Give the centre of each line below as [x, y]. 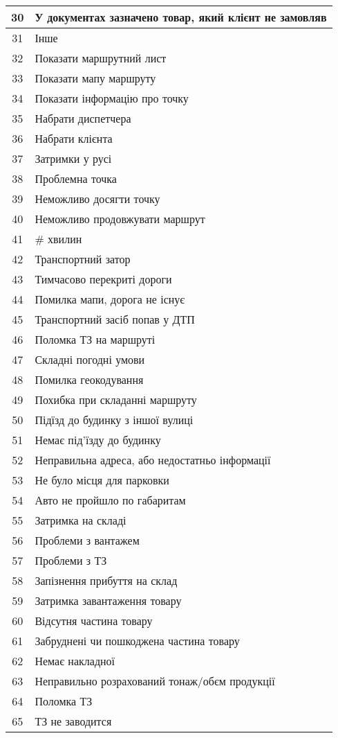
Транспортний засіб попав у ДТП [115, 319]
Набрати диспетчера [83, 118]
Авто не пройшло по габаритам [110, 500]
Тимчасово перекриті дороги [103, 279]
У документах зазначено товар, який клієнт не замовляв [181, 17]
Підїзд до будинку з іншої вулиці [114, 420]
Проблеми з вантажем [87, 540]
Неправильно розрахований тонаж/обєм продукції [155, 681]
